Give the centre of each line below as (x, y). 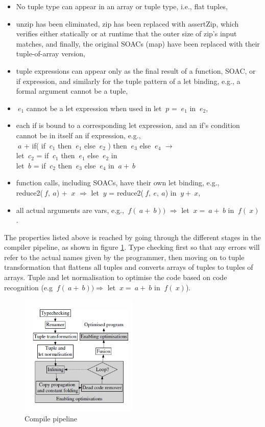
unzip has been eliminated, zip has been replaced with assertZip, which (127, 23)
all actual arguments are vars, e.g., (70, 210)
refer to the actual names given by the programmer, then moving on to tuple (124, 257)
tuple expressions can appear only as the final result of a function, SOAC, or (136, 70)
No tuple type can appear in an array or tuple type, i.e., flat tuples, (122, 6)
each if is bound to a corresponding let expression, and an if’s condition (128, 125)
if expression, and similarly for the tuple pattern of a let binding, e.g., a (128, 81)
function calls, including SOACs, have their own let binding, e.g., (118, 183)
